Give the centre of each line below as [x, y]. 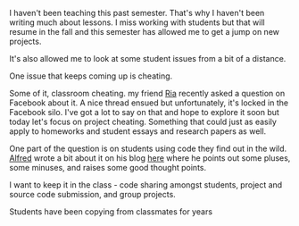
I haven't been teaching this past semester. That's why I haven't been [137, 13]
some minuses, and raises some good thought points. [108, 167]
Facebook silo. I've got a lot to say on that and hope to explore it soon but [144, 112]
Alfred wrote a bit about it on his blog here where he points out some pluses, [150, 158]
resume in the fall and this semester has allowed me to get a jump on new [144, 32]
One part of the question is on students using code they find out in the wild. [148, 148]
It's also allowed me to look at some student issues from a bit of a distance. [148, 59]
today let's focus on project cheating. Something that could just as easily [143, 121]
